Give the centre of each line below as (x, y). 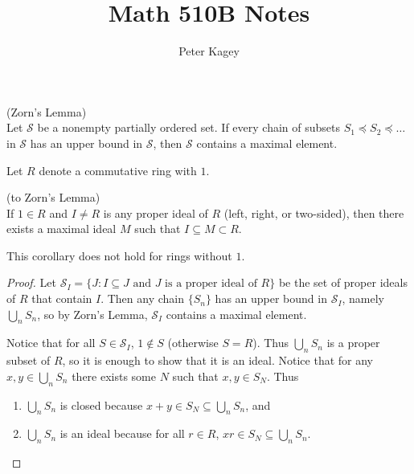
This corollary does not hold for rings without (119, 255)
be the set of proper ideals (343, 282)
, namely (363, 298)
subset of (29, 360)
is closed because (101, 405)
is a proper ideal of (211, 284)
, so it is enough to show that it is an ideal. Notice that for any (218, 360)
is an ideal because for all (122, 433)
